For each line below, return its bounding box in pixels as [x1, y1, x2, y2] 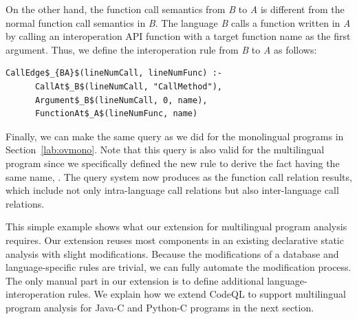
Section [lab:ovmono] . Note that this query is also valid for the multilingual [6, 142, 325, 157]
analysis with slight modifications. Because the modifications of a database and [6, 246, 339, 261]
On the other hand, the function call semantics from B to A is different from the [6, 2, 345, 16]
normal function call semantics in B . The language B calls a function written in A [6, 15, 351, 30]
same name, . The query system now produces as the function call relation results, [6, 169, 352, 184]
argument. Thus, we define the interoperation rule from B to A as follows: [6, 42, 317, 56]
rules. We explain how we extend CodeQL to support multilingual [68, 287, 346, 301]
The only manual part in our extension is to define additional [6, 273, 264, 287]
